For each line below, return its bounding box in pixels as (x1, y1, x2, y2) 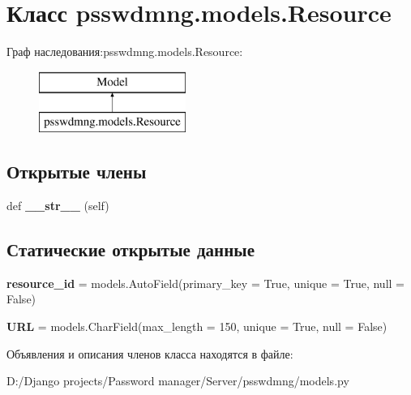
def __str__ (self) (6, 197, 109, 214)
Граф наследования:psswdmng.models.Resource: (6, 43, 243, 60)
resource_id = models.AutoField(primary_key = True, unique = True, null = (6, 274, 405, 291)
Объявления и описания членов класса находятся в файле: (6, 345, 293, 362)
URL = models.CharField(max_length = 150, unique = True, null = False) (6, 318, 387, 335)
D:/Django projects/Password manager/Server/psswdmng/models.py (6, 372, 349, 389)
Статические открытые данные (6, 237, 255, 262)
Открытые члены (6, 159, 147, 184)
